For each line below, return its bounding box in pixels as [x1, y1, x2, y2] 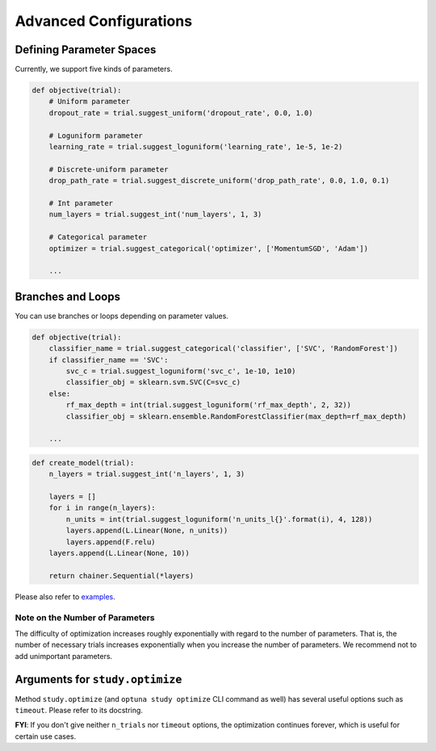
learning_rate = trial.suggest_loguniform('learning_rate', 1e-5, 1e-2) [48, 142, 343, 151]
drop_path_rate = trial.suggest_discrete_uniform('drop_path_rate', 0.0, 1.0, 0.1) [48, 176, 390, 186]
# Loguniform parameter [48, 131, 143, 140]
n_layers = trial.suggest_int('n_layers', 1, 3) [48, 469, 245, 479]
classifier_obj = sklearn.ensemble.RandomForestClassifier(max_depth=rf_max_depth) [65, 411, 407, 421]
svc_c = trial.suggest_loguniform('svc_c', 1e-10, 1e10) [65, 366, 296, 375]
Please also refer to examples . [15, 591, 116, 601]
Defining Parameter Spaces [15, 43, 157, 56]
